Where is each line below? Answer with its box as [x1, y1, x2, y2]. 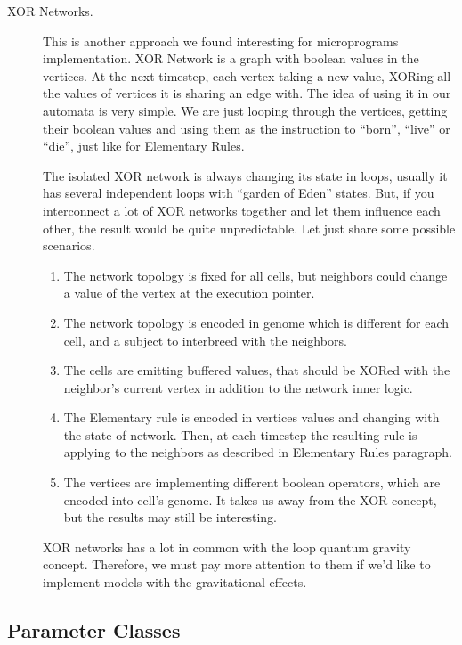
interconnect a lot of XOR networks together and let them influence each [43, 200, 441, 219]
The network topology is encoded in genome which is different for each [63, 313, 450, 331]
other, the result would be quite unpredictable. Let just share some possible [43, 218, 456, 237]
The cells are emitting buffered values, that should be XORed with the [63, 361, 450, 380]
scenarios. [43, 236, 95, 255]
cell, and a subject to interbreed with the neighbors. [63, 331, 347, 349]
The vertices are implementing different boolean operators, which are [63, 473, 441, 492]
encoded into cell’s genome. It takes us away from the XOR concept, [63, 490, 437, 509]
